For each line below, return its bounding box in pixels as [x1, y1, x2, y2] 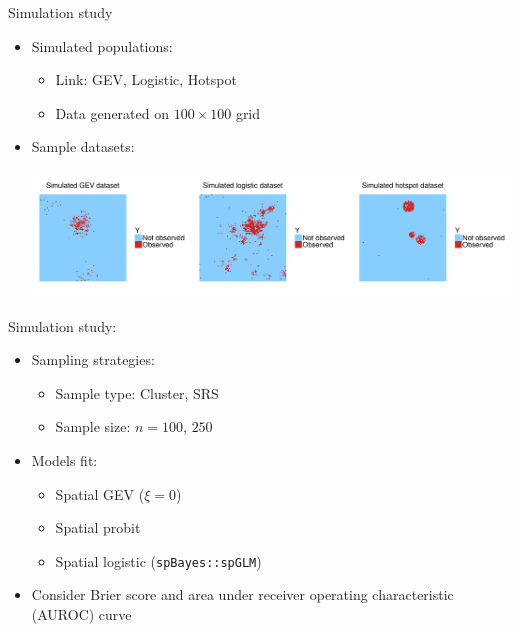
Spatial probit [55, 517, 141, 538]
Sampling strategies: [31, 349, 155, 370]
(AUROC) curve [31, 604, 132, 625]
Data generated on [55, 102, 169, 123]
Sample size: [55, 416, 131, 437]
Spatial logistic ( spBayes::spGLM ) [55, 550, 262, 571]
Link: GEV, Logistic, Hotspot [55, 69, 237, 90]
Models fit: [31, 450, 98, 471]
